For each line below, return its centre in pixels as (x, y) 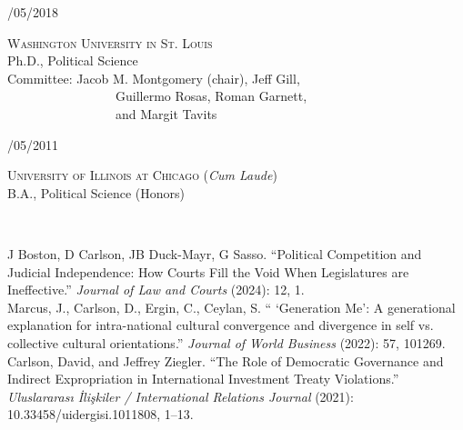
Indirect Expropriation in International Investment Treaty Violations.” (203, 379)
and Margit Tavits (166, 113)
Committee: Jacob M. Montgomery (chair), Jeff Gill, (154, 78)
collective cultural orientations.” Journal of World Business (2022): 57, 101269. (226, 342)
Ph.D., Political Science (73, 60)
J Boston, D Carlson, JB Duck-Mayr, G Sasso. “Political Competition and (215, 253)
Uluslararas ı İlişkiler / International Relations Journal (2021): (181, 396)
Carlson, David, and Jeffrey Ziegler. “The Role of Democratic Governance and (226, 360)
